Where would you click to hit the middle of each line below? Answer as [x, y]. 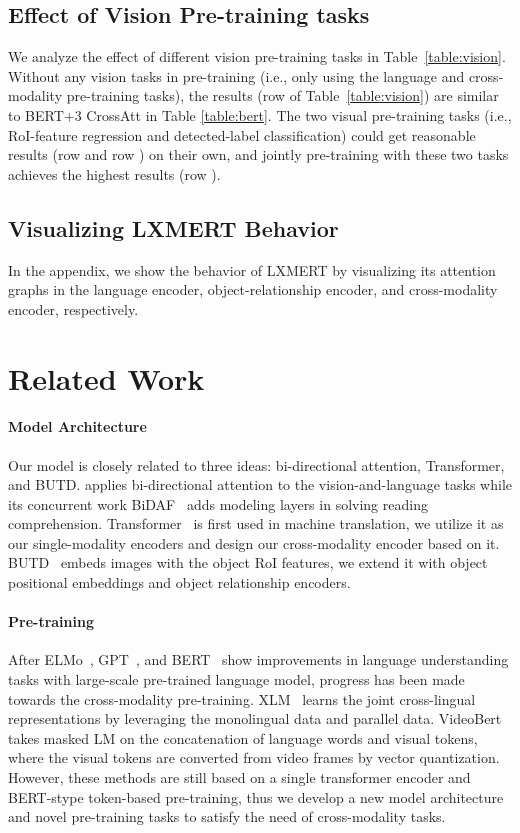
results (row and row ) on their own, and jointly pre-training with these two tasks [258, 154]
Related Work [106, 377]
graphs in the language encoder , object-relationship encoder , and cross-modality [253, 289]
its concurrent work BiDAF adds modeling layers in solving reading [218, 503]
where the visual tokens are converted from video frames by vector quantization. [254, 757]
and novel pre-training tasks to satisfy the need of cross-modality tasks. [227, 816]
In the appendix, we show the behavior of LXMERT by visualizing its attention [252, 269]
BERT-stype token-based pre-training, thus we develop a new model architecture [256, 796]
